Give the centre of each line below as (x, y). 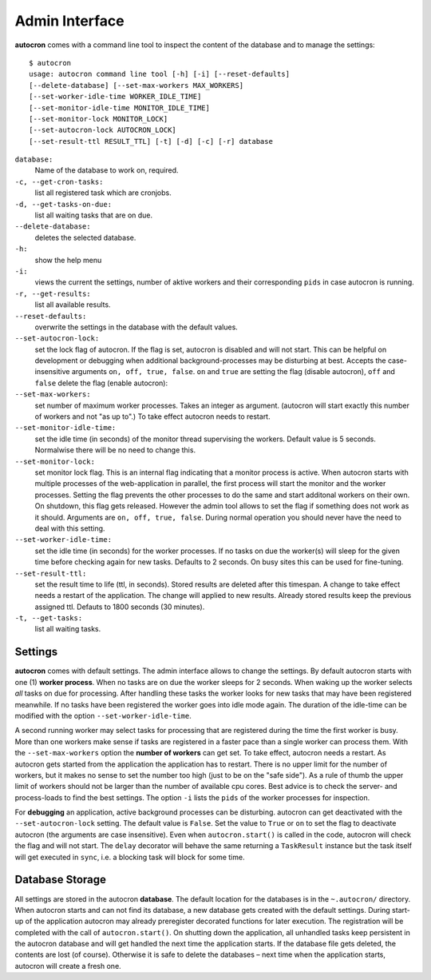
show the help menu (68, 260)
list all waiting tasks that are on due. (94, 215)
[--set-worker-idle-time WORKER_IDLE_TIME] (115, 97)
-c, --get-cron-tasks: (59, 181)
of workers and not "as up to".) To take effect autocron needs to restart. (152, 416)
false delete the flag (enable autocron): (101, 383)
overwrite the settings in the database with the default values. (136, 327)
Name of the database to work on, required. (107, 170)
